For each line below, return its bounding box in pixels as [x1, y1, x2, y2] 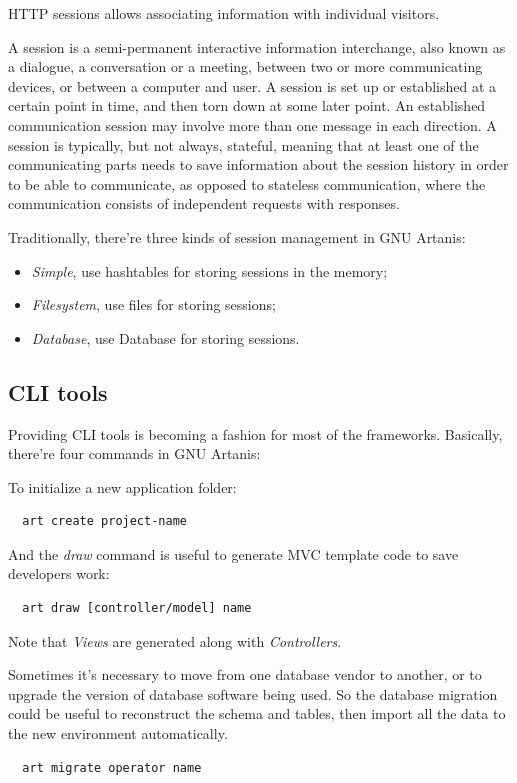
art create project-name [22, 514, 187, 529]
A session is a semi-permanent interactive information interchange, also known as [8, 36, 506, 57]
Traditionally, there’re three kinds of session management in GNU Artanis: [8, 226, 466, 247]
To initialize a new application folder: [8, 476, 237, 497]
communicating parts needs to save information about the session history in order [8, 154, 509, 175]
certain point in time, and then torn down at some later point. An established [8, 95, 486, 116]
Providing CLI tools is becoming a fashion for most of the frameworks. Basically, [8, 423, 503, 444]
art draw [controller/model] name [22, 601, 252, 616]
